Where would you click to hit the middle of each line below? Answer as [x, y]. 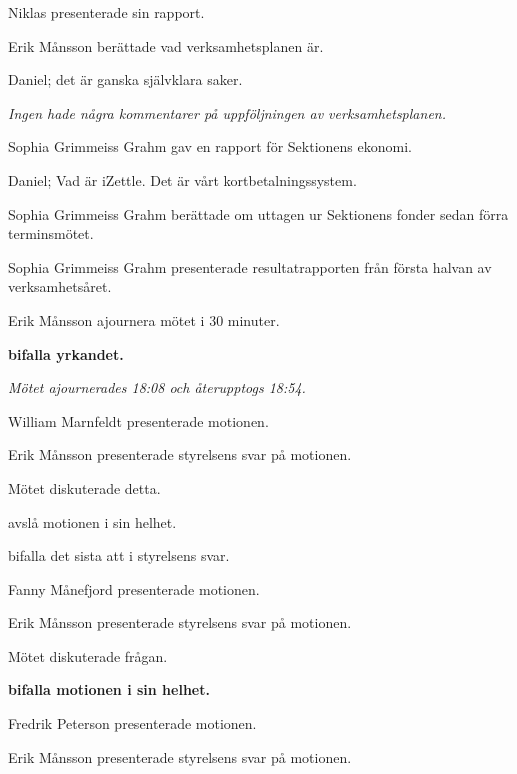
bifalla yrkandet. [66, 353]
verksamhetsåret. [60, 286]
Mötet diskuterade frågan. [88, 655]
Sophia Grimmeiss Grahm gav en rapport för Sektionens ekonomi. [210, 146]
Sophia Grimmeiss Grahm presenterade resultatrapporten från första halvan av [250, 266]
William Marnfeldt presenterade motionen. [138, 420]
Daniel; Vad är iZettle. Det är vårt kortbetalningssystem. [182, 179]
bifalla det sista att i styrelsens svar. [119, 555]
